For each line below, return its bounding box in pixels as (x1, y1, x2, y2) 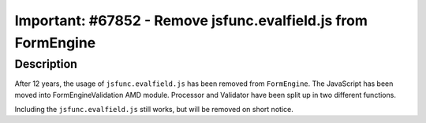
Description (14, 57, 78, 71)
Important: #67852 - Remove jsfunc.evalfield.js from (14, 12, 368, 29)
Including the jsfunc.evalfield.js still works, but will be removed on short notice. (14, 104, 293, 114)
